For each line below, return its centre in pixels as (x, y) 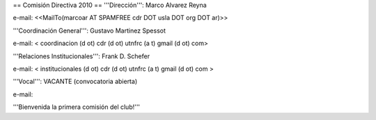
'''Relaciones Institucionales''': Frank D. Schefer (81, 56)
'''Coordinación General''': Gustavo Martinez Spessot (89, 31)
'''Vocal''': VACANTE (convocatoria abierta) (75, 82)
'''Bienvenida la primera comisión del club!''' (77, 107)
